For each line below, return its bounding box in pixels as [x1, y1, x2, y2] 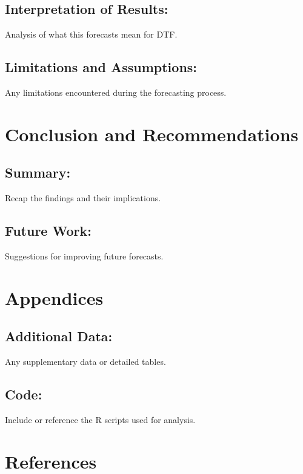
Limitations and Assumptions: [5, 58, 198, 76]
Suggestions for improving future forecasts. [5, 249, 164, 262]
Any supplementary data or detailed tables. [5, 355, 166, 368]
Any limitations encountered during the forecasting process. [5, 86, 227, 98]
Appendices [5, 285, 104, 310]
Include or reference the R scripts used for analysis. [5, 413, 196, 426]
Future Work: [5, 221, 92, 240]
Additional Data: [5, 327, 113, 345]
